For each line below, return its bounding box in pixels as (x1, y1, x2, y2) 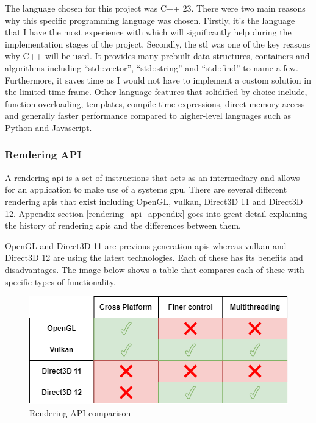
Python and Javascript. (5, 121, 92, 133)
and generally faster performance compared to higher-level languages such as (5, 109, 292, 122)
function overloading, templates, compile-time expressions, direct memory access (5, 97, 305, 110)
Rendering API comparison (29, 406, 131, 419)
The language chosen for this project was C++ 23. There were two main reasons (5, 2, 306, 14)
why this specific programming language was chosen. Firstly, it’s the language (5, 13, 295, 26)
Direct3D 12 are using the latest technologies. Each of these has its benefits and (5, 251, 303, 264)
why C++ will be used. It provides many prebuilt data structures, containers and (5, 49, 310, 62)
